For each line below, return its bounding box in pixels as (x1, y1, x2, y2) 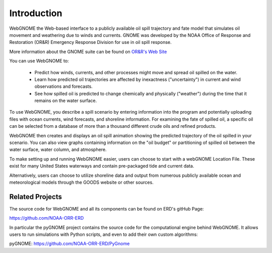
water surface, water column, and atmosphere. (9, 146, 107, 153)
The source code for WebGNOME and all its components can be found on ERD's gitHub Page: (9, 206, 204, 212)
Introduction (9, 8, 62, 19)
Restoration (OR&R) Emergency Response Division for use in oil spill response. (9, 39, 172, 45)
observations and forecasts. (34, 83, 93, 89)
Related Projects (9, 192, 62, 201)
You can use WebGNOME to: (9, 58, 69, 64)
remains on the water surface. (34, 97, 97, 104)
